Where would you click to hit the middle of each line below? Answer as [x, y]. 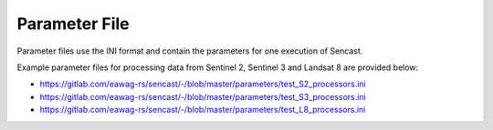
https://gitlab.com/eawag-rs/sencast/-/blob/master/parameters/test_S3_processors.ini [203, 96]
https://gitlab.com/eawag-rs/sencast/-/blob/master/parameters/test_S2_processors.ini [203, 84]
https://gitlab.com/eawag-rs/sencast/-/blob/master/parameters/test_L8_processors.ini [203, 110]
